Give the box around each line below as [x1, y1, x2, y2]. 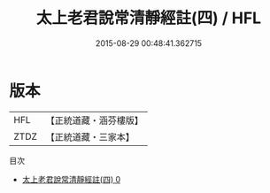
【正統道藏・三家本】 [45, 130, 135, 143]
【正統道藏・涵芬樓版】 [45, 114, 144, 127]
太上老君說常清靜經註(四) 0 [21, 174, 121, 184]
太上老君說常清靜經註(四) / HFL [35, 8, 262, 28]
